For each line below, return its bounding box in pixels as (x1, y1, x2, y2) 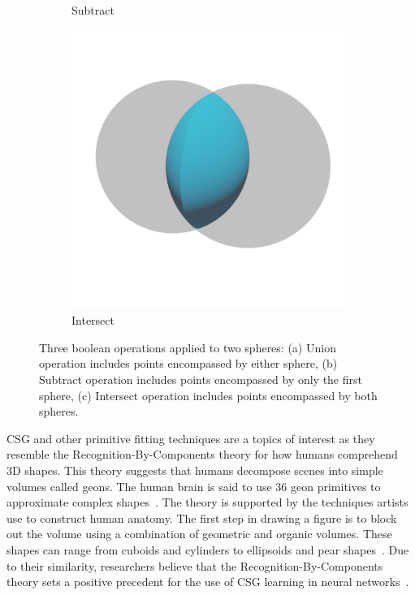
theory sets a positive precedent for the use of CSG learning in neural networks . (6, 573, 409, 590)
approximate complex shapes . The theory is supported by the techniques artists (6, 494, 409, 511)
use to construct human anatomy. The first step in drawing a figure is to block (6, 509, 397, 526)
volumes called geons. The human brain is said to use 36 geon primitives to (6, 477, 381, 494)
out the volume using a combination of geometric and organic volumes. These (6, 525, 392, 542)
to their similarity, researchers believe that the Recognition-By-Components (6, 557, 383, 574)
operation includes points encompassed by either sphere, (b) (39, 355, 338, 372)
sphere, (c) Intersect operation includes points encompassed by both (39, 386, 378, 403)
